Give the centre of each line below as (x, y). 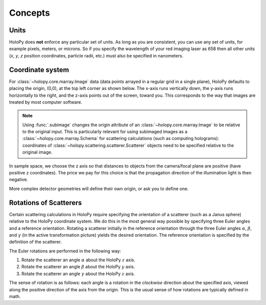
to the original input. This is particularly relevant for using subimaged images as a (105, 132)
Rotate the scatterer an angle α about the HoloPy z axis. (78, 260)
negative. (18, 180)
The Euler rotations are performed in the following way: (65, 251)
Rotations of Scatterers (46, 203)
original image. (37, 152)
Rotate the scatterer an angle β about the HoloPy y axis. (78, 267)
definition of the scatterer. (35, 242)
